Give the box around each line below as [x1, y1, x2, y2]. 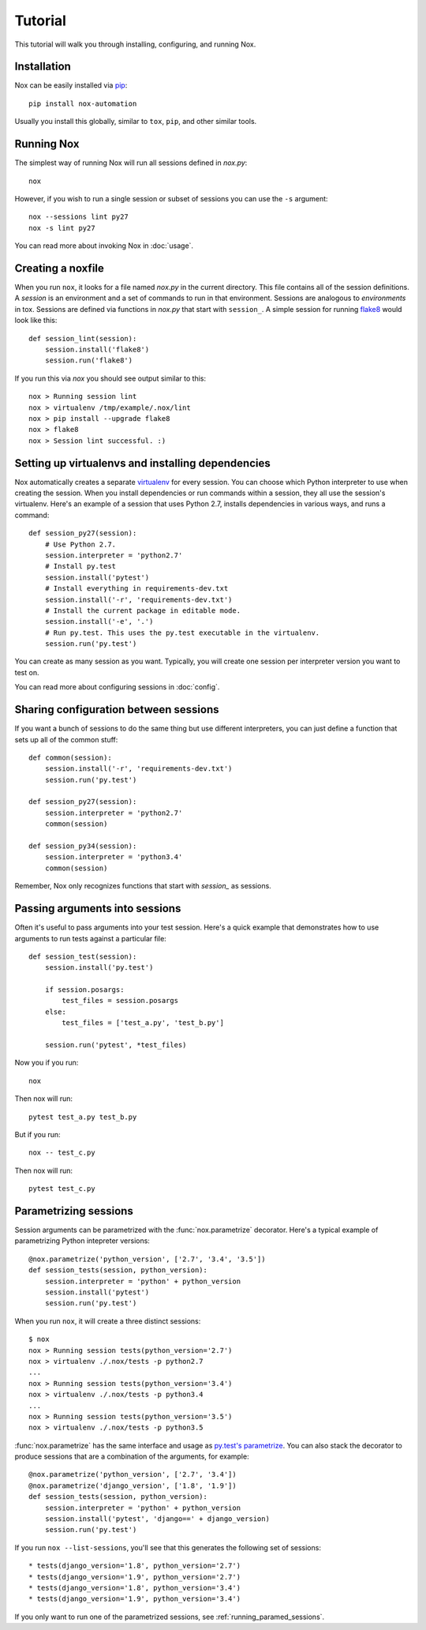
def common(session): [28, 753, 112, 762]
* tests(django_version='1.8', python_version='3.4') [28, 1583, 241, 1592]
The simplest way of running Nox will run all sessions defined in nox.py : [14, 158, 248, 167]
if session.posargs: [44, 986, 125, 994]
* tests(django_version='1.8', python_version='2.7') [28, 1561, 241, 1571]
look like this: [14, 316, 58, 325]
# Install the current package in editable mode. [44, 606, 241, 615]
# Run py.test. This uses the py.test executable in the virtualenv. [44, 628, 320, 637]
